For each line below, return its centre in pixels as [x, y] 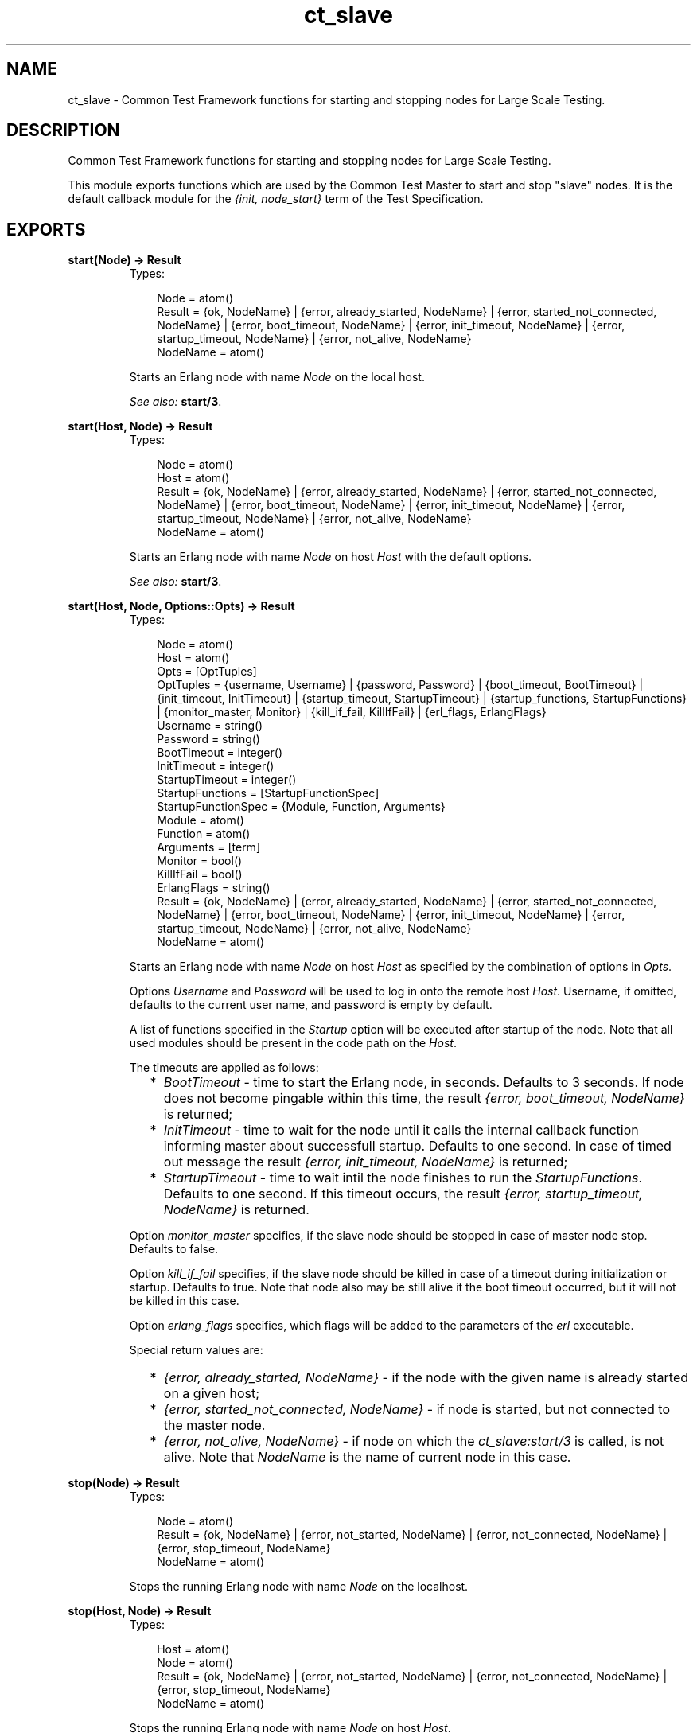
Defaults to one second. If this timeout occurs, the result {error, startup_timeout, [403, 1194]
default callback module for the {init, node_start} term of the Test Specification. [276, 199]
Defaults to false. [174, 1249]
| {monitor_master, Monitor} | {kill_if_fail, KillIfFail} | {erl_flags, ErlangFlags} [352, 712]
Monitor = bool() [200, 861]
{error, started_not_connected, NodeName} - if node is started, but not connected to [417, 1410]
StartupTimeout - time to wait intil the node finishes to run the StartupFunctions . [403, 1178]
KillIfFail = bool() [200, 874]
